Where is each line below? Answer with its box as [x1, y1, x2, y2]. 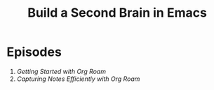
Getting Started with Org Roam [16, 67, 107, 75]
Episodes [6, 44, 62, 60]
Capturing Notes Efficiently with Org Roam [16, 75, 140, 83]
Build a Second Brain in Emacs [27, 5, 208, 21]
